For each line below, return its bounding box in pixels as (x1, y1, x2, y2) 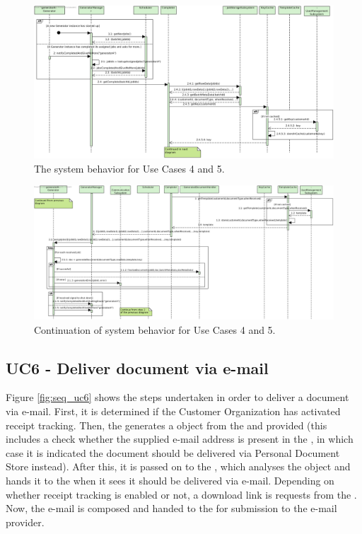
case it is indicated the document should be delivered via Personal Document (6, 445, 340, 460)
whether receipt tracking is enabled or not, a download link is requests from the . (6, 487, 357, 501)
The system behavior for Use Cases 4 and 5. (34, 161, 225, 175)
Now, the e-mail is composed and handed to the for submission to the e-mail (6, 501, 337, 516)
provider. (6, 514, 45, 529)
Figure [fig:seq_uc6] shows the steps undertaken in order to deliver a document (6, 390, 349, 405)
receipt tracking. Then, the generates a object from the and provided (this (6, 417, 327, 432)
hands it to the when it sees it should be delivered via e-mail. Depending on (6, 472, 334, 487)
